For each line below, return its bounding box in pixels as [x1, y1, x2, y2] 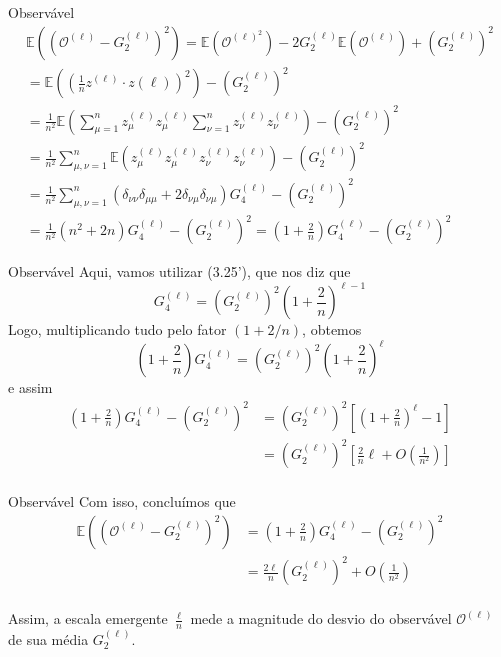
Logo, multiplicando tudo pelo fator [8, 319, 227, 340]
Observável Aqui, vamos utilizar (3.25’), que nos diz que [8, 261, 351, 282]
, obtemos [302, 319, 362, 340]
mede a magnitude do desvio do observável [190, 608, 452, 629]
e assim [8, 377, 53, 398]
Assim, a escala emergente [8, 608, 168, 629]
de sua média [8, 628, 89, 649]
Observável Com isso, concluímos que [8, 491, 236, 512]
